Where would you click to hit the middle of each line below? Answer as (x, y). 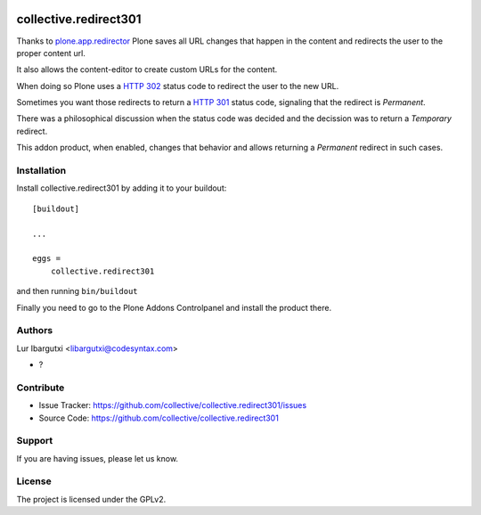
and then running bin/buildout (77, 291)
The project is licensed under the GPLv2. (91, 499)
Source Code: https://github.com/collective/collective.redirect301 (159, 418)
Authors (35, 331)
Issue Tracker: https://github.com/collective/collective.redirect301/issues (173, 405)
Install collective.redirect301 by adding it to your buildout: (122, 188)
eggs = (47, 259)
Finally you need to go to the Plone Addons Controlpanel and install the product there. (174, 307)
